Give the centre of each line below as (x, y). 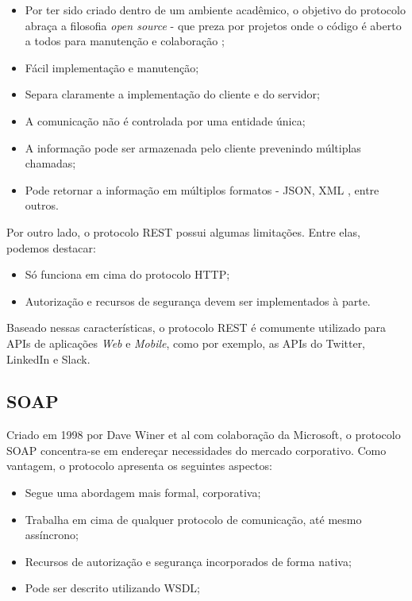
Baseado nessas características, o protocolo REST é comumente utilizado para (196, 327)
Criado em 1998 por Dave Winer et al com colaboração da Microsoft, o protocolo (204, 435)
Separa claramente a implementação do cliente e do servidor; (172, 94)
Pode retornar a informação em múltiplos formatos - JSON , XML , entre (202, 189)
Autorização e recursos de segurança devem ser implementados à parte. (198, 300)
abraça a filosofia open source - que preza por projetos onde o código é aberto (213, 25)
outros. (42, 205)
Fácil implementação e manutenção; (112, 67)
